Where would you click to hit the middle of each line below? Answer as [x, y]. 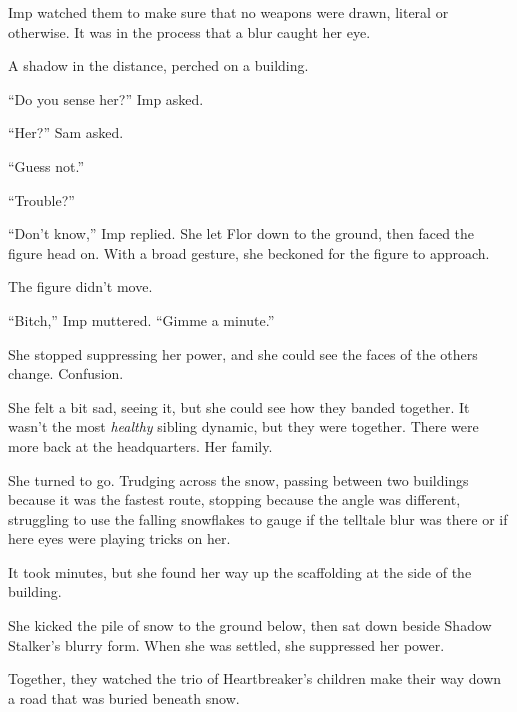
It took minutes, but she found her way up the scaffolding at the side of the [240, 571]
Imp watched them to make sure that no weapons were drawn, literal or [228, 12]
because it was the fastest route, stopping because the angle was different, [234, 499]
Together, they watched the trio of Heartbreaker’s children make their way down [255, 678]
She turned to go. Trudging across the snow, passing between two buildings [238, 479]
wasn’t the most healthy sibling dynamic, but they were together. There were [243, 426]
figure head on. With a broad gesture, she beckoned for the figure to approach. [249, 252]
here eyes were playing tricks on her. [119, 538]
